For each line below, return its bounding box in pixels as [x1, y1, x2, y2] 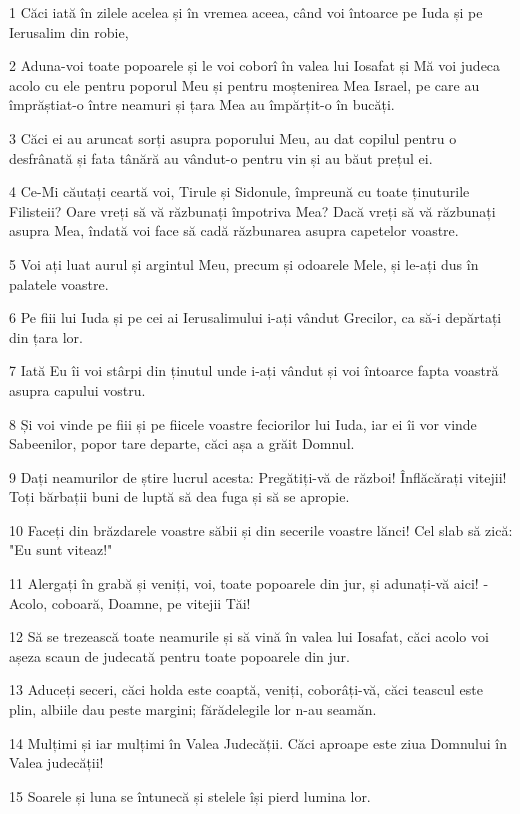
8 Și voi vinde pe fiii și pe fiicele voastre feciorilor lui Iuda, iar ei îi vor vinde [9, 413, 477, 434]
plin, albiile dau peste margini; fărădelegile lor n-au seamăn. [9, 699, 377, 720]
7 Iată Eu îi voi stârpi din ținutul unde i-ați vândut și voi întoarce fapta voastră [9, 360, 499, 381]
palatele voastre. [9, 273, 109, 294]
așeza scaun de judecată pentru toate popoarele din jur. [9, 645, 350, 666]
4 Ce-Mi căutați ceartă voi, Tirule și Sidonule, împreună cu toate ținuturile [9, 181, 470, 202]
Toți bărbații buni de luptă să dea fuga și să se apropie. [9, 486, 350, 507]
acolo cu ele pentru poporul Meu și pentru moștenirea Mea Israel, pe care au [9, 74, 480, 95]
